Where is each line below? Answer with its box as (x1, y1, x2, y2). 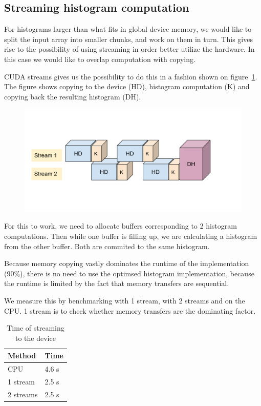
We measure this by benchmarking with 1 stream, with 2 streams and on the (4, 295, 245, 306)
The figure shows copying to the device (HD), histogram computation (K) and (4, 81, 250, 92)
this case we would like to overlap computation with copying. (4, 53, 195, 64)
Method (8, 350, 36, 361)
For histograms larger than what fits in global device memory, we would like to (4, 24, 252, 34)
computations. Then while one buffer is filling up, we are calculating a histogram (4, 230, 257, 241)
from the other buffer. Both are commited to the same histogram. (4, 240, 210, 251)
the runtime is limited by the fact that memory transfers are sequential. (4, 278, 229, 289)
